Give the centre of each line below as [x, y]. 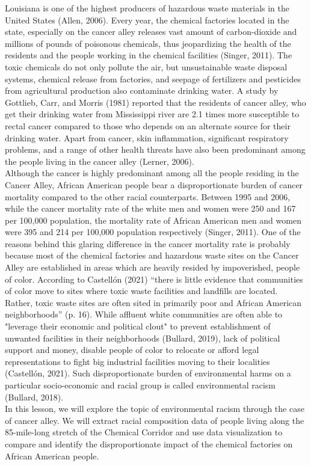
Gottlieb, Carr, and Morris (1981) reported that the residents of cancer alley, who [155, 102]
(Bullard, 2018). [34, 397]
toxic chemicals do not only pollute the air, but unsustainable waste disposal [146, 66]
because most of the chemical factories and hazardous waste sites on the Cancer [152, 255]
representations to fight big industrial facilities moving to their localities [137, 361]
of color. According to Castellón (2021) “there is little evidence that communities [154, 279]
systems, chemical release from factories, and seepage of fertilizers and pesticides [153, 78]
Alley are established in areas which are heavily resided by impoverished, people [152, 267]
